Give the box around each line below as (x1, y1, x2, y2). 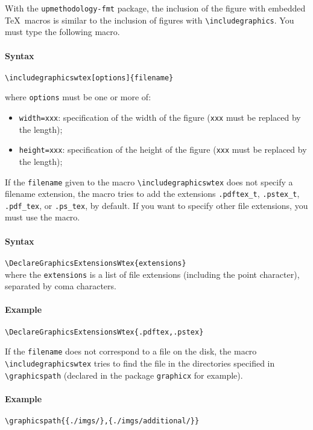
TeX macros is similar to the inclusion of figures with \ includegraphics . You (5, 13, 294, 26)
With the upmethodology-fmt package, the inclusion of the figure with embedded (5, 2, 306, 14)
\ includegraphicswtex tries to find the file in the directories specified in (5, 356, 275, 369)
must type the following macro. (5, 25, 120, 38)
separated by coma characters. (5, 280, 116, 292)
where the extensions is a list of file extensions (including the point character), (5, 268, 300, 280)
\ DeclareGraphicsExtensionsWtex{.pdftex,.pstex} (5, 327, 204, 336)
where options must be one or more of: (5, 91, 151, 103)
